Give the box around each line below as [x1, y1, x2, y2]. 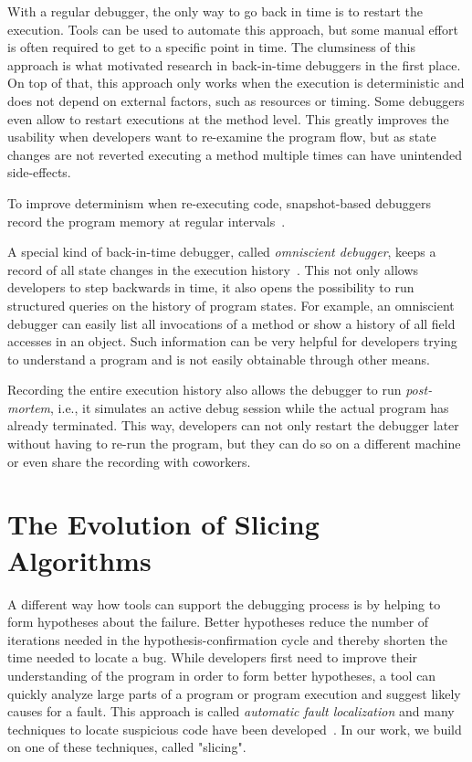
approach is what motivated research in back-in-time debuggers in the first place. [7, 55, 461, 74]
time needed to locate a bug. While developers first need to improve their [7, 648, 418, 667]
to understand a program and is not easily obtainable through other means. [7, 349, 430, 368]
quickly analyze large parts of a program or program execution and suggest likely [7, 683, 461, 703]
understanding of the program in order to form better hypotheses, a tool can [7, 665, 436, 684]
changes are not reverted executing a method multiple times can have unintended [7, 144, 463, 164]
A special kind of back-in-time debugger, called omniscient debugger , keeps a [7, 242, 436, 261]
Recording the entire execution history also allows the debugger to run [7, 380, 402, 399]
